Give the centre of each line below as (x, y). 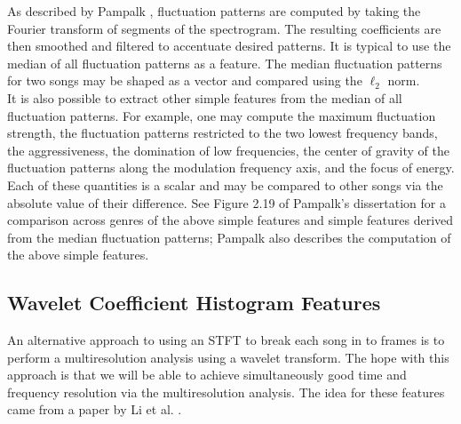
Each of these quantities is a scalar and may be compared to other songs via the (225, 184)
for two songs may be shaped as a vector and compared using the (185, 80)
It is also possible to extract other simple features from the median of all (205, 97)
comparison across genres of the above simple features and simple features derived (230, 220)
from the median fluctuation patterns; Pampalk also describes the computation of (229, 237)
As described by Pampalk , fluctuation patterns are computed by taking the (214, 11)
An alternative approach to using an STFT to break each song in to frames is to (226, 340)
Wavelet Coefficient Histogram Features (194, 303)
